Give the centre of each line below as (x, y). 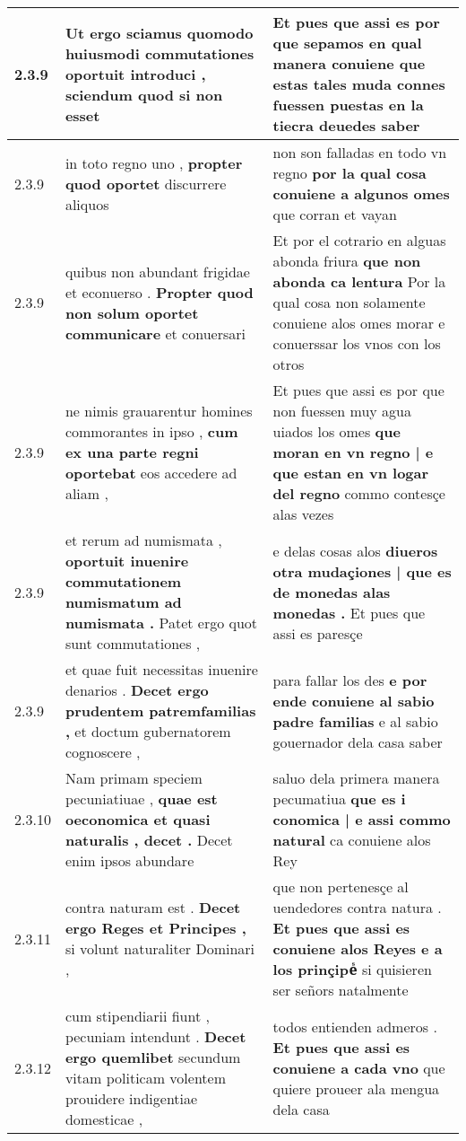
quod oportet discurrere (146, 183)
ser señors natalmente (341, 990)
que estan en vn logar (351, 473)
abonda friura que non (347, 261)
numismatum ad (123, 602)
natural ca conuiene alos (352, 840)
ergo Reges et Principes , (155, 928)
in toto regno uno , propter (154, 162)
